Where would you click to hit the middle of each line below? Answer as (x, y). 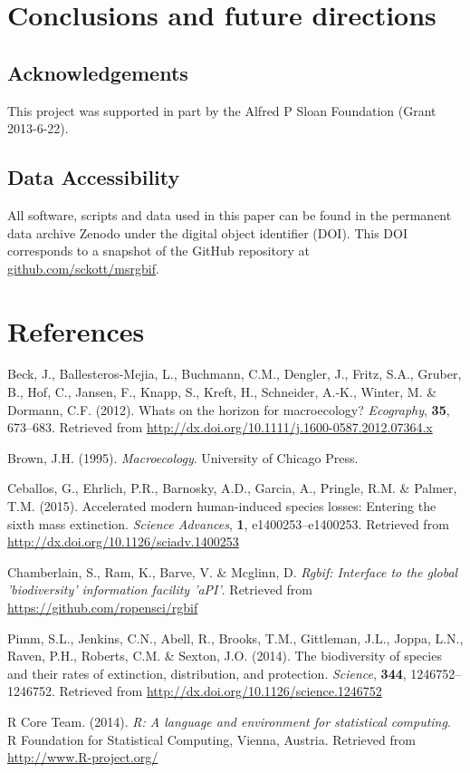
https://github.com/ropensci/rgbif (103, 607)
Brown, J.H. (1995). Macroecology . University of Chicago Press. (183, 457)
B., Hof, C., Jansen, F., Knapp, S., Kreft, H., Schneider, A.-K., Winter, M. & (222, 392)
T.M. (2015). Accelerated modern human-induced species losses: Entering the (222, 506)
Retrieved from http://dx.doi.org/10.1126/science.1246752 (221, 691)
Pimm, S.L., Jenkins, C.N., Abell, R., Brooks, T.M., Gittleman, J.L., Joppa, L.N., (235, 638)
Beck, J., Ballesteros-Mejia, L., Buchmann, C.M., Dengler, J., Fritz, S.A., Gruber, (235, 374)
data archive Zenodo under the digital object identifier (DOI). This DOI (208, 232)
